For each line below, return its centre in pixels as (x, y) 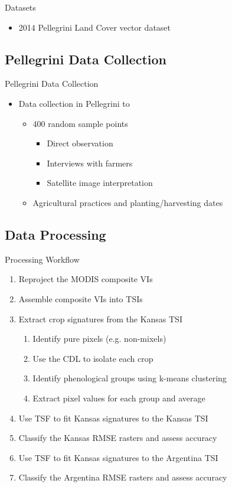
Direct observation (80, 143)
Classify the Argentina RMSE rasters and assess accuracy (123, 477)
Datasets (20, 7)
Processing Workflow (42, 259)
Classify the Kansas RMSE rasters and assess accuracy (118, 438)
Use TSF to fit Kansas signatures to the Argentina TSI (118, 457)
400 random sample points (80, 123)
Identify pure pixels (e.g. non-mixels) (99, 339)
